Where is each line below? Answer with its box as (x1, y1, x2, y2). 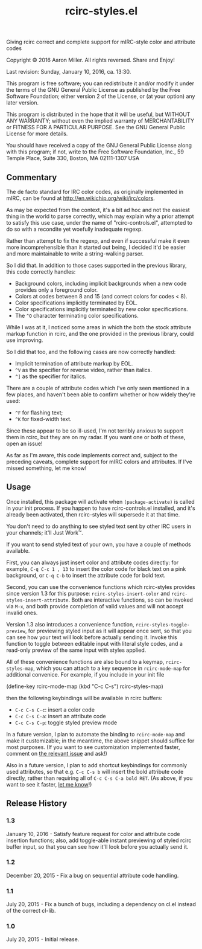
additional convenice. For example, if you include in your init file (6, 671, 165, 678)
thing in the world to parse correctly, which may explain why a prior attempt (6, 213, 194, 220)
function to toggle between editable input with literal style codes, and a (6, 640, 183, 647)
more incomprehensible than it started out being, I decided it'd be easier (6, 243, 186, 251)
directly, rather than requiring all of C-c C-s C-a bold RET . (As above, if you (6, 774, 193, 782)
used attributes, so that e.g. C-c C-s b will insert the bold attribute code (6, 768, 184, 775)
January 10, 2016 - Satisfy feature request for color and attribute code (6, 830, 180, 837)
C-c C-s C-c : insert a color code (14, 706, 95, 713)
